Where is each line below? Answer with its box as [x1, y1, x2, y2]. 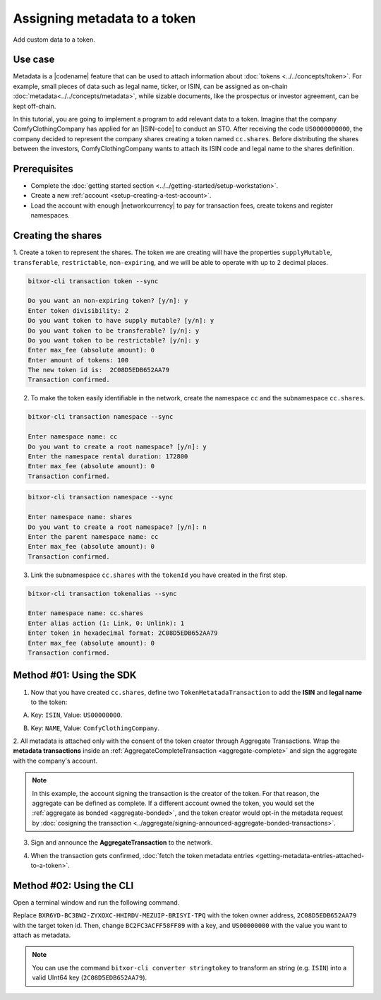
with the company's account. [13, 756, 98, 765]
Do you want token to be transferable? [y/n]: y [28, 326, 200, 335]
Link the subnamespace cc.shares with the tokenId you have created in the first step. [30, 571, 288, 579]
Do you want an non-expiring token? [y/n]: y [28, 297, 188, 305]
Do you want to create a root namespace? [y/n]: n [28, 523, 207, 531]
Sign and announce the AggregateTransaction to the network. [30, 838, 213, 847]
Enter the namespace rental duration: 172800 [28, 452, 188, 460]
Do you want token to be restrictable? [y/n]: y [28, 336, 200, 344]
